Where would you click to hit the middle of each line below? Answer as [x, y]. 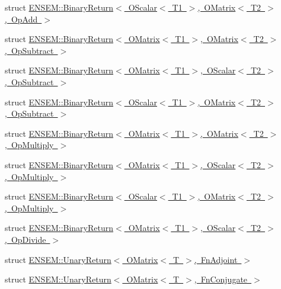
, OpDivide [25, 239]
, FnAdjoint [216, 259]
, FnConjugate [221, 279]
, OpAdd [21, 19]
